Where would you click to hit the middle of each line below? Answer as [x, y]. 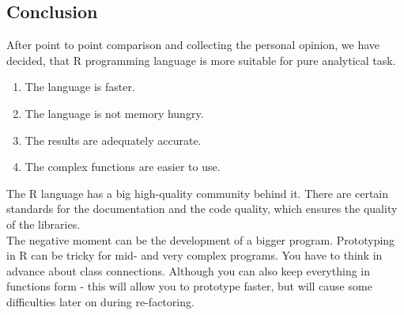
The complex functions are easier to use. [123, 167]
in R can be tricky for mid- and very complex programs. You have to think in [194, 255]
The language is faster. [80, 87]
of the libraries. [43, 224]
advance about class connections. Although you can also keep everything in [189, 270]
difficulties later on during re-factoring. [100, 301]
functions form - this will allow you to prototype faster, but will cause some [189, 286]
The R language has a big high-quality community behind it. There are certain [198, 193]
